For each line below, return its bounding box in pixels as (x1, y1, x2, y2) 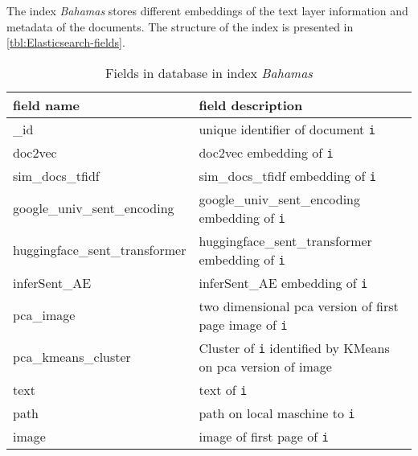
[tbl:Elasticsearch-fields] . (6, 34, 125, 51)
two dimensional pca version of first (199, 296, 399, 315)
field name (13, 95, 80, 114)
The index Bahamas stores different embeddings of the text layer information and (6, 2, 408, 18)
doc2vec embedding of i (199, 142, 334, 162)
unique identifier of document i (199, 119, 375, 138)
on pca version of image (199, 356, 332, 376)
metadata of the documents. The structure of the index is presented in (6, 18, 354, 35)
